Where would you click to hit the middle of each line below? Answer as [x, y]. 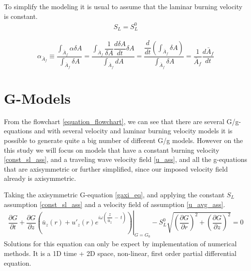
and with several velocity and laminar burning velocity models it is [133, 131]
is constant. [21, 16]
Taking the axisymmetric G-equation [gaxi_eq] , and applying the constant [114, 195]
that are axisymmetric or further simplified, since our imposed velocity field [116, 168]
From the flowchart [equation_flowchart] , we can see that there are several [114, 121]
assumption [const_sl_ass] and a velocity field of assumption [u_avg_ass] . [115, 204]
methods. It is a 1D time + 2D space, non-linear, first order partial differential [120, 253]
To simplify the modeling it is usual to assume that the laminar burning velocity [123, 6]
